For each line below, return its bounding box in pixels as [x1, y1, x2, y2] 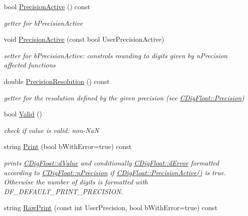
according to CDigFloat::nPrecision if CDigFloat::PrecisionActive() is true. [4, 167, 226, 177]
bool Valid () [4, 109, 42, 119]
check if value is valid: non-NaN [4, 125, 99, 135]
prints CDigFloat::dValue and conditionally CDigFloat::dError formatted [4, 157, 219, 167]
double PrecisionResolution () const [4, 76, 110, 86]
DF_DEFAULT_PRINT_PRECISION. [4, 186, 123, 196]
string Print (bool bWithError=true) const [4, 141, 132, 151]
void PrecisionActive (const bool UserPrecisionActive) [4, 34, 165, 44]
